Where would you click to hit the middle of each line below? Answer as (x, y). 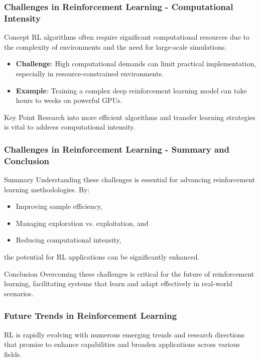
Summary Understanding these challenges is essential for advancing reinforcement (129, 179)
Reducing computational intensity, (69, 240)
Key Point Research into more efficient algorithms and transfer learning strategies (130, 117)
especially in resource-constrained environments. (90, 73)
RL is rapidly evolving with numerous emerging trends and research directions (124, 334)
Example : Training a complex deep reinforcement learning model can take (131, 90)
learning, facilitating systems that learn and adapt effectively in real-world (118, 283)
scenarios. (19, 293)
